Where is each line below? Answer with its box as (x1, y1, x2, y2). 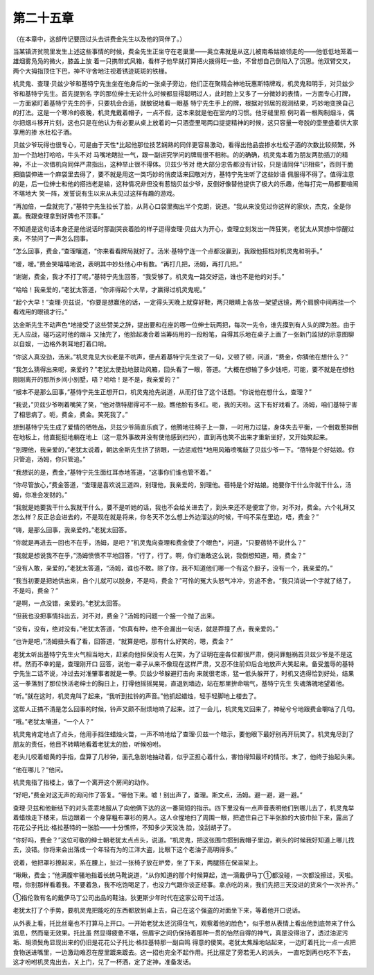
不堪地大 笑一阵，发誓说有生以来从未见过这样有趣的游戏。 (12, 189, 179, 198)
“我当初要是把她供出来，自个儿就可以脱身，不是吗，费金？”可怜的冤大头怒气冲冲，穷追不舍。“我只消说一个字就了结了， (12, 577, 355, 585)
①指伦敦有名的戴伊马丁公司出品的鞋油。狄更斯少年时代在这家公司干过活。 (12, 893, 228, 901)
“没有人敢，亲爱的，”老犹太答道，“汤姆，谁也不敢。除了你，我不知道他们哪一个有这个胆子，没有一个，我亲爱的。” (12, 563, 333, 572)
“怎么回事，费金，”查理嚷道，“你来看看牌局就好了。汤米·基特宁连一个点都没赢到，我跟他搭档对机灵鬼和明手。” (12, 247, 323, 255)
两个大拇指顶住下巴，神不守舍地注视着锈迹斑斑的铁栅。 (12, 67, 171, 75)
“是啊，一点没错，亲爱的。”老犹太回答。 (12, 599, 125, 607)
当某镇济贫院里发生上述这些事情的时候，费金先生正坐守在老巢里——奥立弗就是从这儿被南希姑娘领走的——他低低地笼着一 (12, 47, 359, 56)
